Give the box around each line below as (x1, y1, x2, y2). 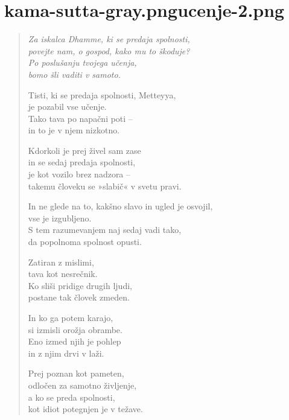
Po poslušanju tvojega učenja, (28, 56, 137, 69)
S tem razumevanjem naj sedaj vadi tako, (28, 223, 182, 236)
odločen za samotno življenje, (28, 378, 137, 391)
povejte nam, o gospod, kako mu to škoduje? (28, 44, 190, 57)
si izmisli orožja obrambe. (28, 323, 122, 336)
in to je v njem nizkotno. (28, 124, 120, 136)
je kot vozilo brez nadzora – (28, 168, 131, 180)
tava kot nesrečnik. (28, 267, 98, 280)
